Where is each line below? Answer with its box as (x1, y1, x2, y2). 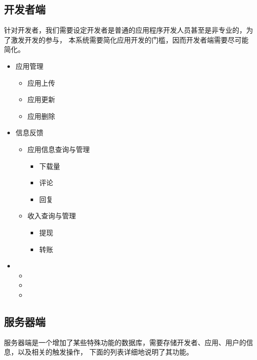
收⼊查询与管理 (27, 210, 76, 221)
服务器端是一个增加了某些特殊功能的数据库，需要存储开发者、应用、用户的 (4, 337, 246, 347)
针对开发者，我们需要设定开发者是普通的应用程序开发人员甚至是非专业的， (4, 25, 246, 35)
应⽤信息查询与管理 (27, 144, 90, 154)
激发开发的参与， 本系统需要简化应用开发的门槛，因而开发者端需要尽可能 (10, 34, 249, 45)
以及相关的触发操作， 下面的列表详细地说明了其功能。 (17, 347, 193, 357)
